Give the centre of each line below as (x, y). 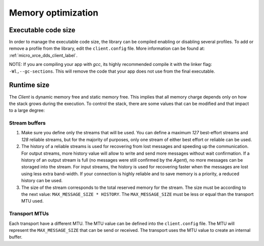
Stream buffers (27, 123)
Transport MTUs (29, 214)
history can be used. (42, 181)
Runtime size (29, 85)
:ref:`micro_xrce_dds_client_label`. (43, 55)
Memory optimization (54, 13)
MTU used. (33, 201)
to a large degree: (27, 110)
